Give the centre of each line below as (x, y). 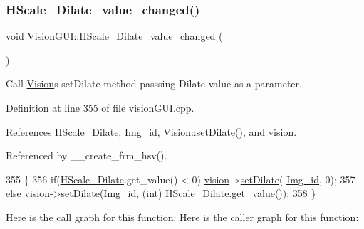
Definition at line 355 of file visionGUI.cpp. (100, 107)
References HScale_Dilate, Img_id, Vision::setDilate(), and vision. (151, 131)
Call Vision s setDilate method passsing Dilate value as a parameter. (154, 84)
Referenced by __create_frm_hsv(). (87, 155)
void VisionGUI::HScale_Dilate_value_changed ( (114, 36)
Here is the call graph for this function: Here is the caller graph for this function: (182, 217)
